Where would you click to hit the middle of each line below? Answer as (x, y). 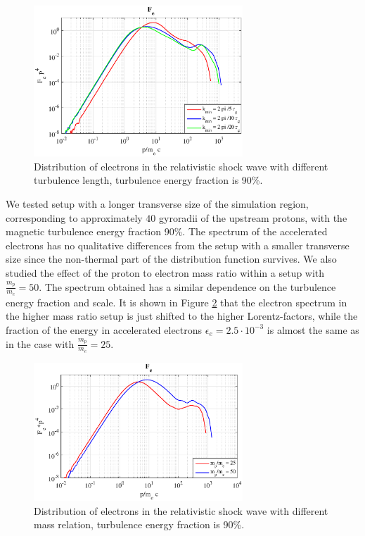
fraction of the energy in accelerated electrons (104, 329)
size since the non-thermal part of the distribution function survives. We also (171, 259)
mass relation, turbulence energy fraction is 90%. (139, 524)
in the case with (40, 343)
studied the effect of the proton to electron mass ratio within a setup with (165, 272)
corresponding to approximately (74, 217)
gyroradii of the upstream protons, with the (253, 217)
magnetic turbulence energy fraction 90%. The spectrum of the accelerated (167, 231)
